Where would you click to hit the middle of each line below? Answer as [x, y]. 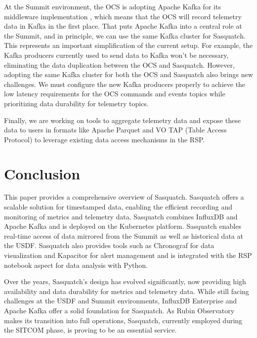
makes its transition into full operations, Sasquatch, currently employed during [123, 320]
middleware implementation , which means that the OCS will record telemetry [123, 16]
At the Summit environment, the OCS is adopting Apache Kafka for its [112, 6]
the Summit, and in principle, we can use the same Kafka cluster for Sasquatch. [125, 35]
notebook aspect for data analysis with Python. [76, 265]
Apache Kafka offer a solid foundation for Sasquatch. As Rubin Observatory [119, 310]
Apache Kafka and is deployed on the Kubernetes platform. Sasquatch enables [123, 226]
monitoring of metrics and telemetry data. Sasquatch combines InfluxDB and [121, 216]
